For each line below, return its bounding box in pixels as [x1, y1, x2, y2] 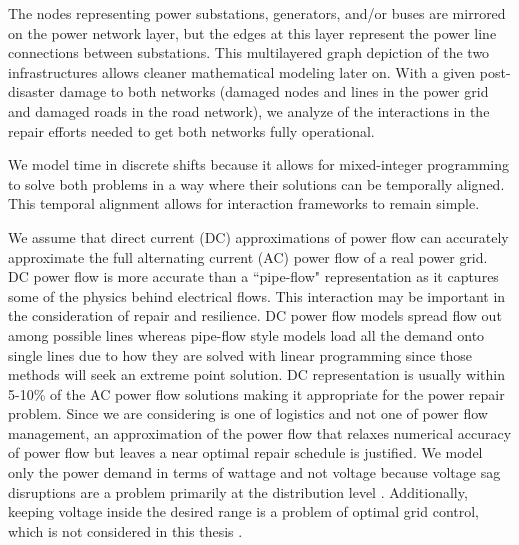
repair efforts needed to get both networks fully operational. [8, 120, 375, 141]
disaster [8, 81, 55, 102]
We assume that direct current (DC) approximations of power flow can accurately [8, 226, 509, 247]
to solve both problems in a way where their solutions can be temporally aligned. [8, 173, 505, 194]
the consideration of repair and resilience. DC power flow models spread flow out [8, 305, 502, 326]
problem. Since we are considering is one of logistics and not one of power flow [8, 403, 488, 424]
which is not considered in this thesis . [8, 520, 243, 541]
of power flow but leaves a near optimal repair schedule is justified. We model [8, 442, 483, 463]
